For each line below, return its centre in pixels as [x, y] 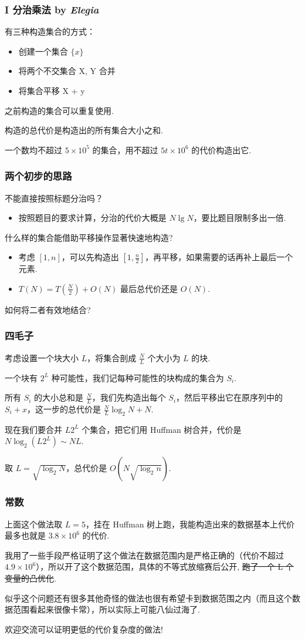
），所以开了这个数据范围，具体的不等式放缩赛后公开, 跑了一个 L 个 [165, 566]
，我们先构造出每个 [129, 397]
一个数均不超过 [33, 149]
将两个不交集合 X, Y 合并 [67, 71]
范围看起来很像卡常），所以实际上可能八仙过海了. [106, 609]
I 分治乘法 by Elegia [52, 9]
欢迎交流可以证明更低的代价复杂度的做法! [84, 629]
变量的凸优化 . [30, 578]
